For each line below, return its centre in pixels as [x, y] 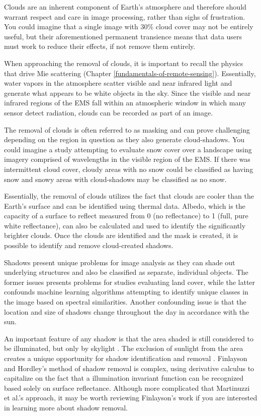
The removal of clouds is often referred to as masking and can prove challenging [127, 129]
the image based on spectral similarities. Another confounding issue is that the [125, 302]
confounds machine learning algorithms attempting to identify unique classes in [126, 292]
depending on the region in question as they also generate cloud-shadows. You [124, 139]
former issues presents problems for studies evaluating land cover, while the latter [130, 282]
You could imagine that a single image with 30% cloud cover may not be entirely [129, 26]
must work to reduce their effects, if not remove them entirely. [100, 46]
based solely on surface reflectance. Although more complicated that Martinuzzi [127, 388]
